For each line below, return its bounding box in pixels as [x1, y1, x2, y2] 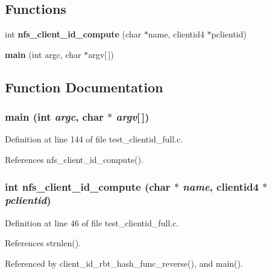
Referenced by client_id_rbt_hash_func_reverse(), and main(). [5, 256, 243, 269]
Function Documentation [5, 77, 163, 96]
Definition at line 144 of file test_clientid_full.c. [5, 133, 183, 145]
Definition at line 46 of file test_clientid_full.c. [5, 216, 179, 229]
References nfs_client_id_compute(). [5, 153, 144, 165]
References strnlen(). [5, 237, 81, 249]
